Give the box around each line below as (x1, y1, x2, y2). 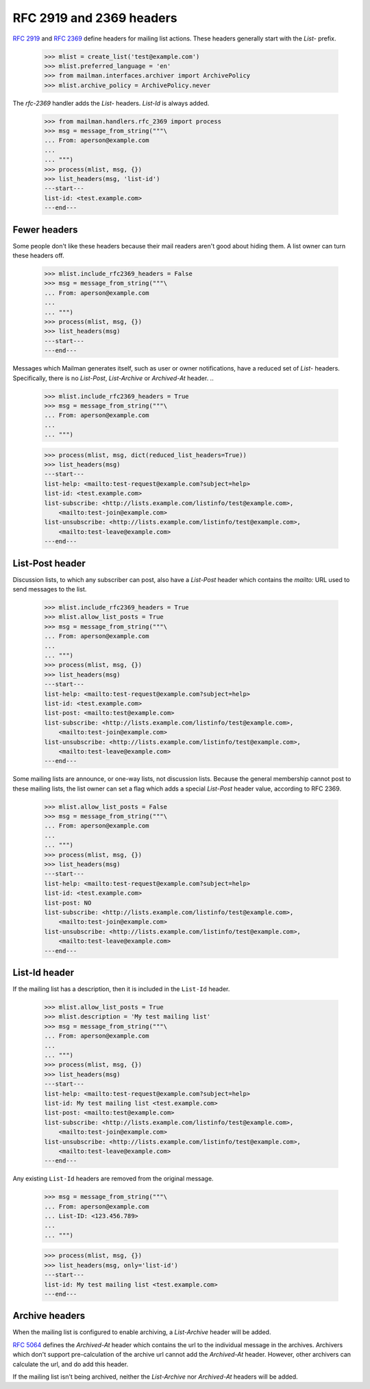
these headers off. (12, 251, 64, 260)
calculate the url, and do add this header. (12, 1359, 129, 1368)
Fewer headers (12, 224, 78, 235)
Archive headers (12, 1310, 86, 1322)
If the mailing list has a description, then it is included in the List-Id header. (12, 985, 230, 993)
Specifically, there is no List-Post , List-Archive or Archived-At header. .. (12, 374, 214, 382)
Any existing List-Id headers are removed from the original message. (12, 1174, 214, 1183)
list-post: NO (44, 899, 92, 907)
